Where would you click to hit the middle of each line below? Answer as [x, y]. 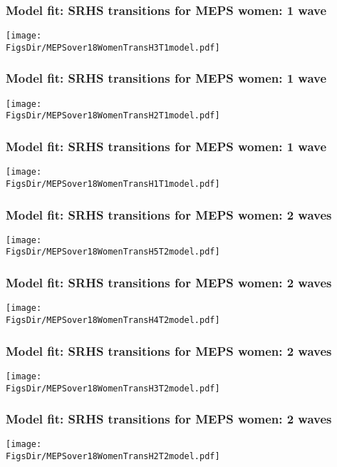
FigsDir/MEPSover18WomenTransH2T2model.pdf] [113, 457]
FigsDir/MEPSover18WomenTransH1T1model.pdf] [113, 184]
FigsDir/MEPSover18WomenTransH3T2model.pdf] [113, 388]
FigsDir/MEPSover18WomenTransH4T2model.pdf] [113, 320]
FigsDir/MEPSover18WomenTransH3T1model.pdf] [113, 47]
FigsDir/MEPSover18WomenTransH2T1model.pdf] [113, 116]
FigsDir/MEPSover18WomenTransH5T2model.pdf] [113, 252]
